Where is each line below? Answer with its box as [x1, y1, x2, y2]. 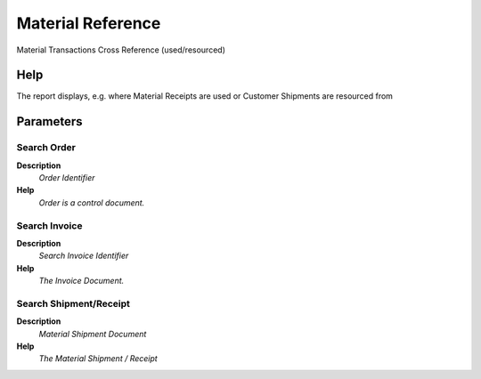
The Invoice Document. [38, 276, 125, 286]
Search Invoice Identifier [38, 250, 129, 262]
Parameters [16, 114, 83, 129]
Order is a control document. [38, 197, 145, 208]
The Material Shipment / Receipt [38, 353, 158, 364]
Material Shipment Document [38, 328, 147, 339]
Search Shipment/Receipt [16, 297, 131, 310]
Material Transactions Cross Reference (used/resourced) [16, 44, 226, 55]
